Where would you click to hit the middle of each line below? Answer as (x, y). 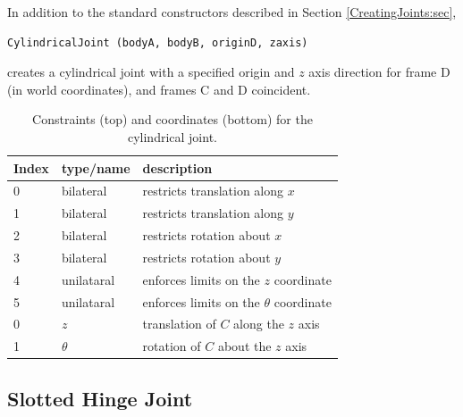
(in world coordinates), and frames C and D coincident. (159, 89)
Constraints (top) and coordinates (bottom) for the (173, 119)
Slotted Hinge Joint (100, 398)
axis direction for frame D (379, 72)
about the (244, 346)
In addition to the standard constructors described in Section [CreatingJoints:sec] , (232, 12)
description (177, 167)
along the (259, 324)
